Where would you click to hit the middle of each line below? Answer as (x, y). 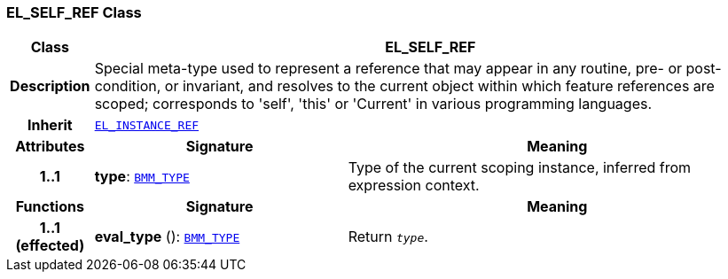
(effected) (50, 246)
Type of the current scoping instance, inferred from (520, 168)
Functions (50, 207)
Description (50, 86)
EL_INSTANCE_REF (147, 125)
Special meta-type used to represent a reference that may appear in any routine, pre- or (388, 69)
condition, (128, 86)
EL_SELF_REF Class (74, 12)
